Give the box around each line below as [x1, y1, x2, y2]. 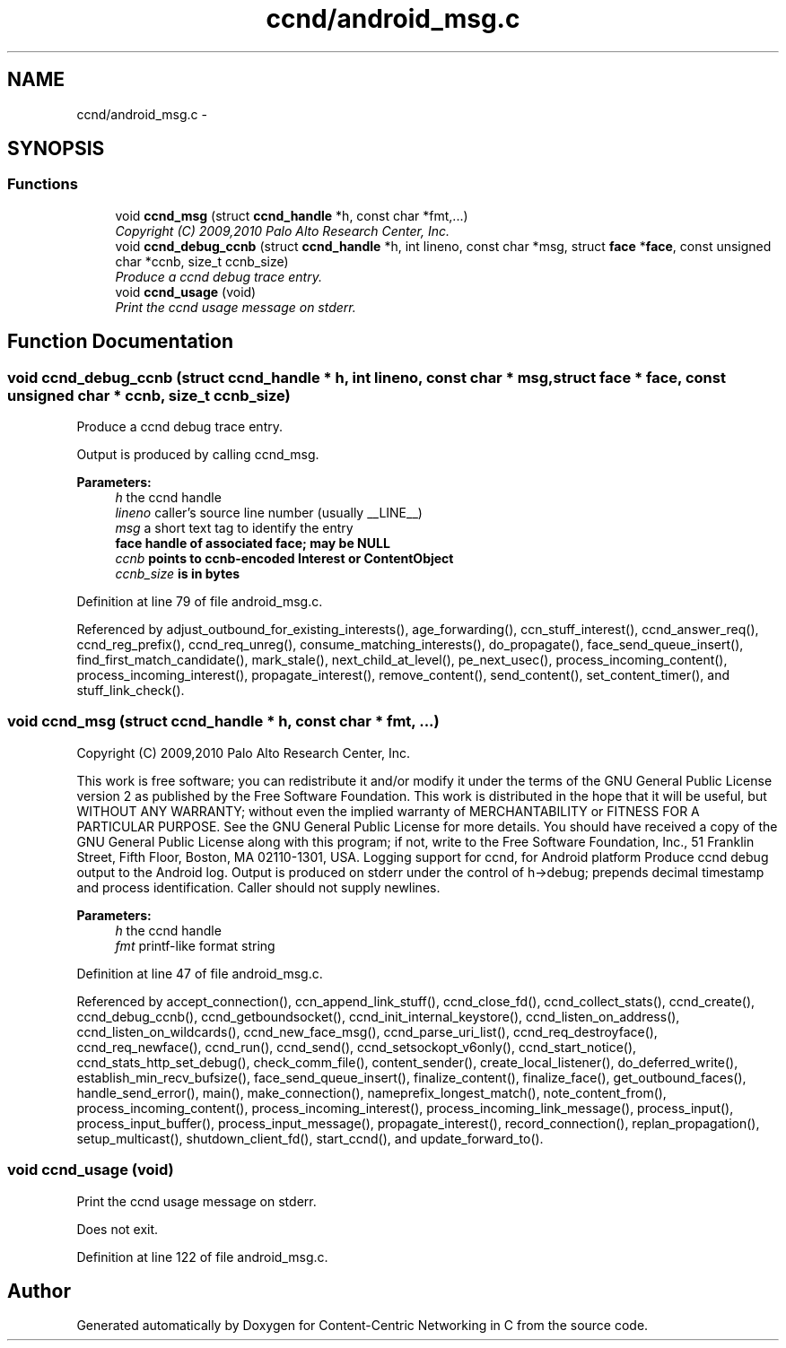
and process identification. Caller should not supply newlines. [76, 879, 441, 895]
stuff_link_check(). [76, 683, 185, 699]
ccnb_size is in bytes [115, 566, 240, 582]
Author [7, 1279, 71, 1302]
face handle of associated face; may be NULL [115, 535, 390, 552]
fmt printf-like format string [115, 937, 275, 953]
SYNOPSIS [7, 137, 105, 161]
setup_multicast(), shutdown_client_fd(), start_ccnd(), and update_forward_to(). [76, 1130, 544, 1146]
